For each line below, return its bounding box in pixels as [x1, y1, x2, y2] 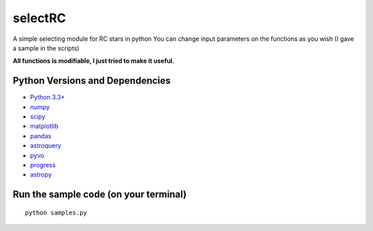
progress [30, 160, 56, 169]
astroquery [30, 142, 61, 150]
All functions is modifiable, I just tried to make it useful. [12, 57, 175, 65]
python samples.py [25, 208, 88, 216]
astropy [30, 170, 52, 179]
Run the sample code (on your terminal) [12, 189, 186, 201]
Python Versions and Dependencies [12, 75, 171, 86]
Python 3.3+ [30, 93, 66, 102]
